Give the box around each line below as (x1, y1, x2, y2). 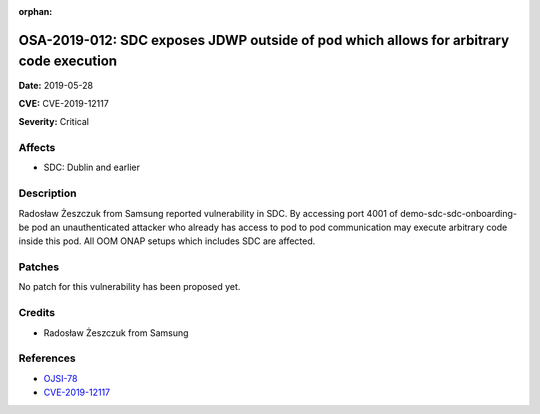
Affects (18, 141, 56, 155)
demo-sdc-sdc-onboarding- (400, 207, 517, 219)
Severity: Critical (18, 116, 90, 128)
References (18, 351, 76, 365)
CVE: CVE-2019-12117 (18, 97, 109, 109)
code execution (18, 53, 118, 70)
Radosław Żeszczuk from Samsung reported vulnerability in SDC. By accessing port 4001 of (18, 207, 399, 219)
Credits (18, 306, 55, 320)
